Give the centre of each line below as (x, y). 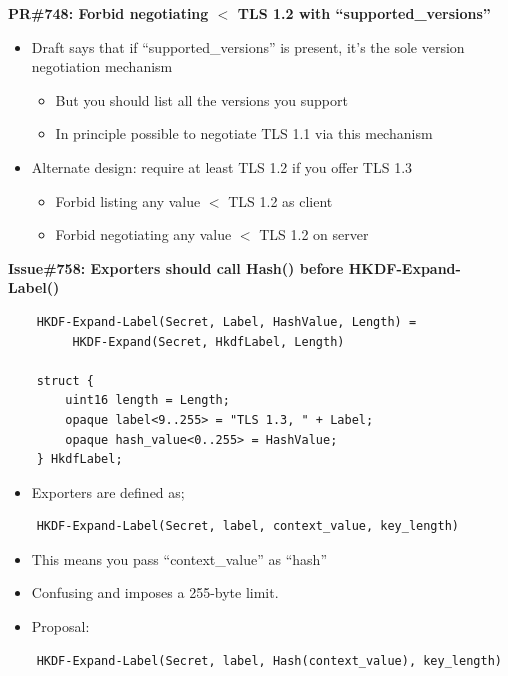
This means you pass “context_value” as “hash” (179, 558)
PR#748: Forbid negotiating (108, 13)
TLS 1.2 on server (314, 234)
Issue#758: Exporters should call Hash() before (176, 267)
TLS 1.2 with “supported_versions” (364, 13)
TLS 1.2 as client (280, 200)
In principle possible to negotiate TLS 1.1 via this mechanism (244, 133)
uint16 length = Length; (147, 400)
